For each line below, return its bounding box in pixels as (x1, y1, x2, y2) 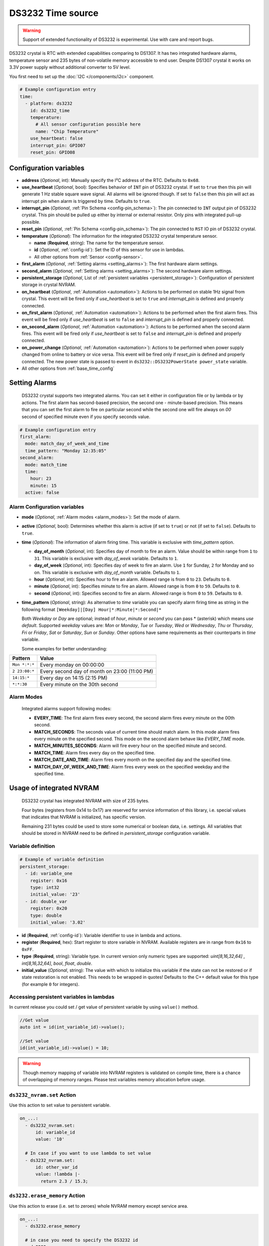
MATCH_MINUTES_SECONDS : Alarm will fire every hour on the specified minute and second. (34, 743, 227, 749)
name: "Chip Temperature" (35, 129, 99, 134)
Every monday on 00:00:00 (40, 661, 105, 668)
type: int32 (30, 885, 60, 891)
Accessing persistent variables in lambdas (9, 993, 115, 1000)
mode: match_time (25, 462, 67, 467)
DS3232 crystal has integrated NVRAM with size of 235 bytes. (21, 798, 149, 804)
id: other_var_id (35, 1164, 78, 1170)
